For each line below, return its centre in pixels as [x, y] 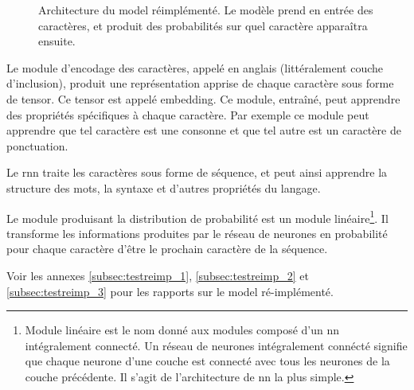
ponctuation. [37, 145]
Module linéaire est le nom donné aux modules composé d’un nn [182, 330]
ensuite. [57, 41]
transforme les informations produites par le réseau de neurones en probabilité [197, 233]
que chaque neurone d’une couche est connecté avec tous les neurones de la [207, 361]
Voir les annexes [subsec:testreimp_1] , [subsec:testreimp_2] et [158, 275]
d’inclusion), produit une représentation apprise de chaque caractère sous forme [200, 83]
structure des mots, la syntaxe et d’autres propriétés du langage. [164, 187]
